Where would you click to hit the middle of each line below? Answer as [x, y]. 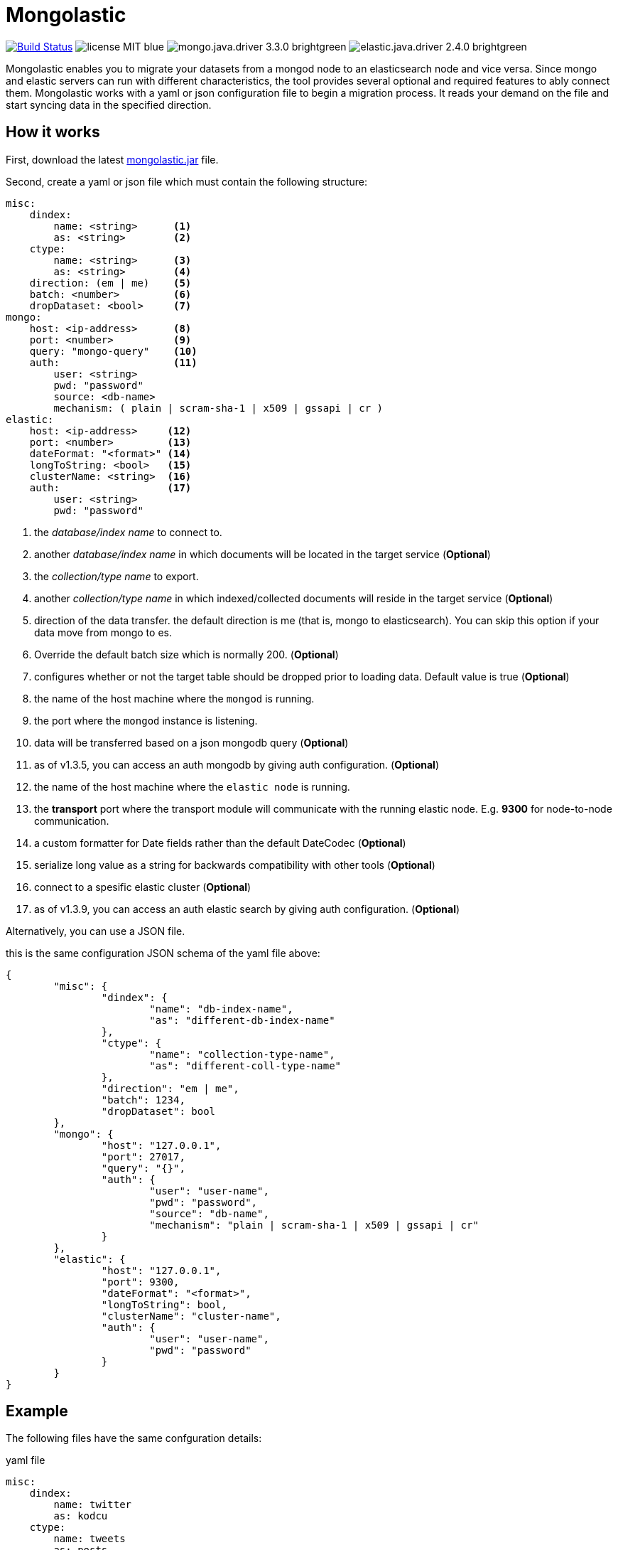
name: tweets [90, 1539]
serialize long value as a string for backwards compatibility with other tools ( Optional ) [235, 865]
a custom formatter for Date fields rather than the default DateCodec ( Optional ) [220, 843]
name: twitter [93, 1505]
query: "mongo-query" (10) [113, 351]
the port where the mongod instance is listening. [146, 720]
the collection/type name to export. [116, 576]
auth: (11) [113, 362]
